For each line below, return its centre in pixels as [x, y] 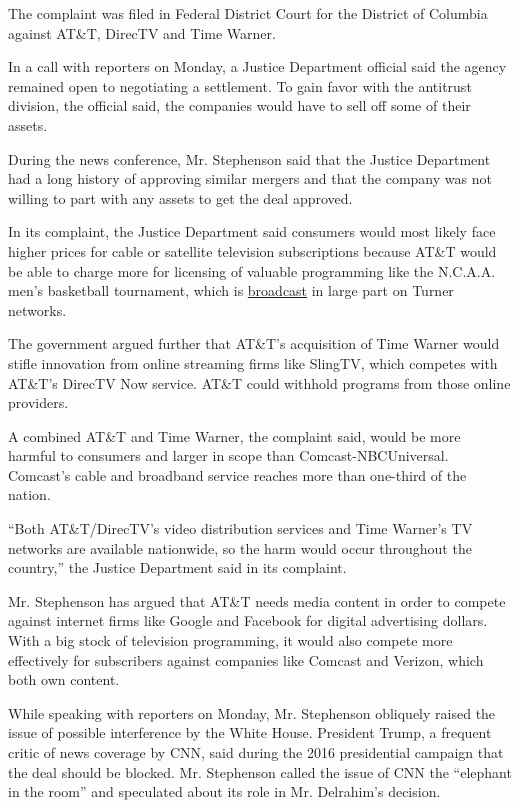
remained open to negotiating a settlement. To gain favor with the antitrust [240, 85]
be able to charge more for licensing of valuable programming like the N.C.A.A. [252, 270]
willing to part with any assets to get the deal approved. [180, 197]
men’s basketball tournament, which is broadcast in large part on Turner [231, 290]
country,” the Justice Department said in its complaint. [177, 567]
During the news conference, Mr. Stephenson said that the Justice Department [249, 158]
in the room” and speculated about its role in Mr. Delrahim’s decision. [224, 791]
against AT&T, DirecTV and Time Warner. [142, 32]
